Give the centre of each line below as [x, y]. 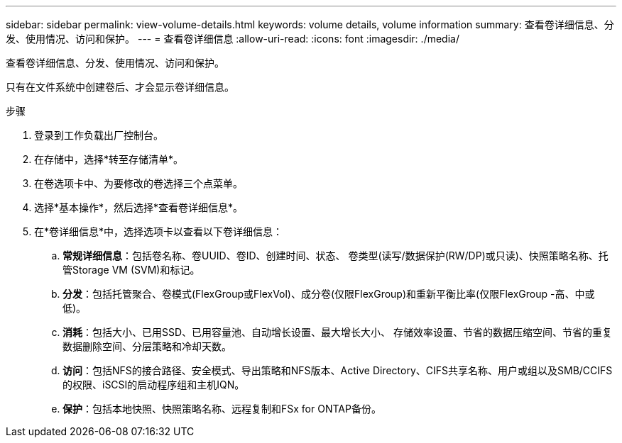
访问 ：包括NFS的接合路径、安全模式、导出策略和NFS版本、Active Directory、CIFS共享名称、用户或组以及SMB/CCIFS [338, 370]
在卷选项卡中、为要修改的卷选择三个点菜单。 [138, 183]
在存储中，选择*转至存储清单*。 [109, 159]
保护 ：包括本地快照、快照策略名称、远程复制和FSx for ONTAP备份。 [222, 409]
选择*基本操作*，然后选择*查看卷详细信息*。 [139, 207]
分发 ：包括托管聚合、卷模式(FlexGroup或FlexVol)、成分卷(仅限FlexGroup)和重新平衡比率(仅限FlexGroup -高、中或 [329, 294]
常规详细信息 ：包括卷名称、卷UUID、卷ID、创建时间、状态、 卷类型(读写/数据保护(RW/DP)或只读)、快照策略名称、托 [335, 256]
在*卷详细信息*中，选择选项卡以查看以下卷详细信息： [159, 231]
